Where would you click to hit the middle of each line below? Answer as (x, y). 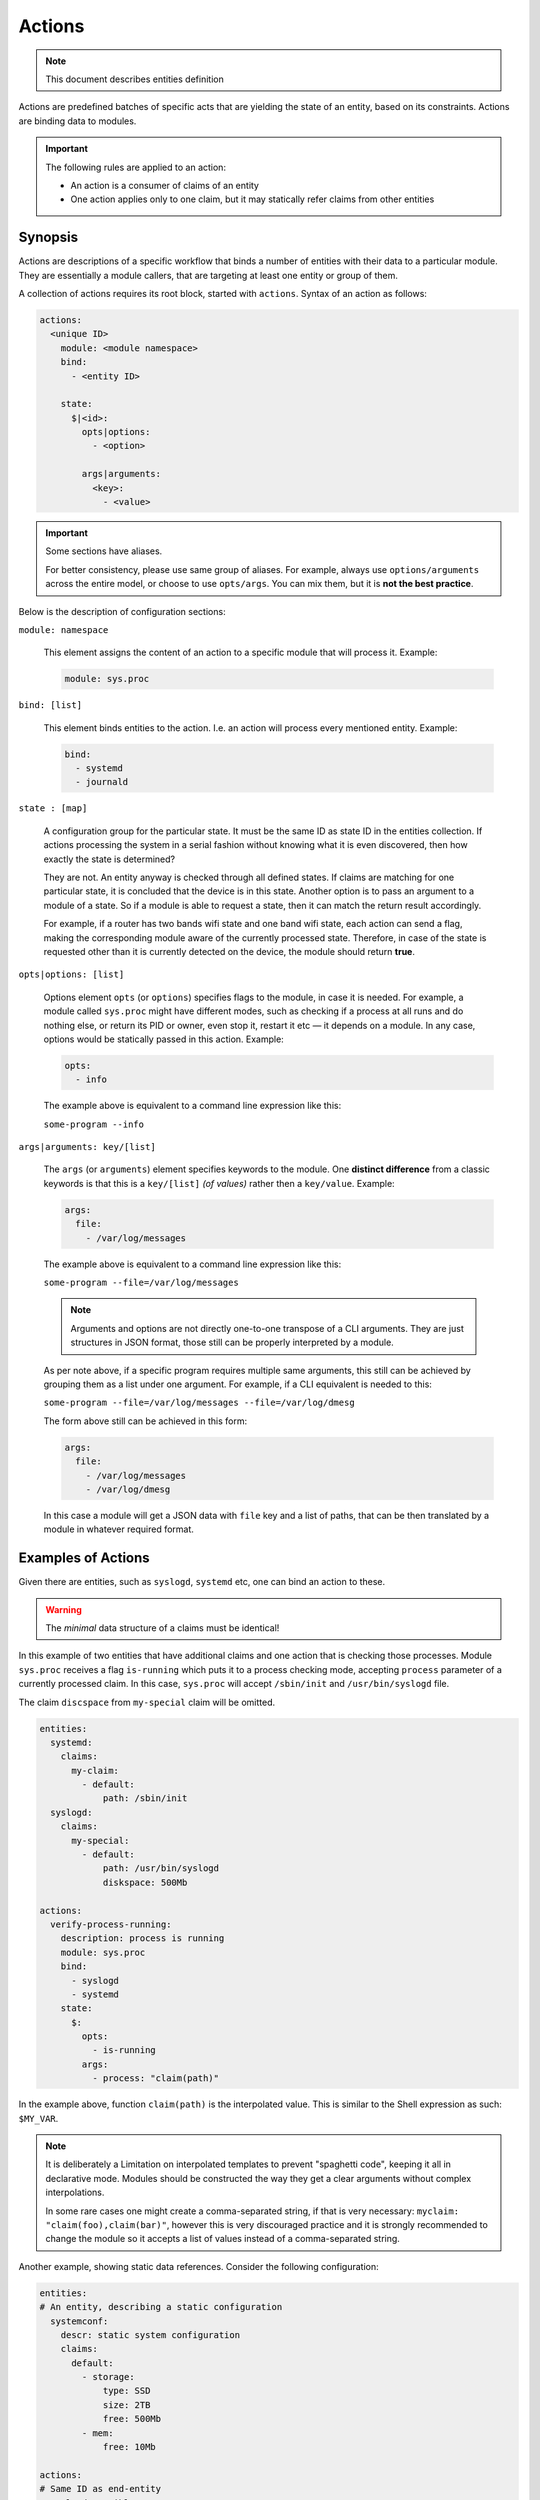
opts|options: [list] (71, 974)
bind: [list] (50, 705)
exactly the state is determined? (109, 859)
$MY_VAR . (38, 2118)
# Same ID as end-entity (100, 2489)
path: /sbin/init (145, 1798)
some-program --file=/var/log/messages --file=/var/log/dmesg (199, 1403)
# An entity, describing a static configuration (161, 2307)
